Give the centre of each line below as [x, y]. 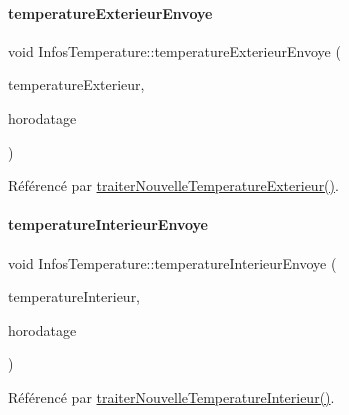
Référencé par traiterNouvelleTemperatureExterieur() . [173, 185]
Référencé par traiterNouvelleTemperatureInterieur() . [171, 396]
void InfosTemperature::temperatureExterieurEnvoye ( [174, 50]
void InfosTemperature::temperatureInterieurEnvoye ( [172, 262]
